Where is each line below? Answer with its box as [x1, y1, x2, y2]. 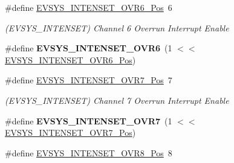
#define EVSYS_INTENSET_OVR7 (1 [5, 114, 172, 127]
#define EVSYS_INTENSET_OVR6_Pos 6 [5, 1, 172, 13]
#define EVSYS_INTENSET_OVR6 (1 [5, 42, 172, 54]
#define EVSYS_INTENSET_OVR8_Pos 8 [5, 146, 172, 159]
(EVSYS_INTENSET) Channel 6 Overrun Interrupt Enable [5, 21, 229, 34]
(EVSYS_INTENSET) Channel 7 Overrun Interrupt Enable [5, 94, 229, 106]
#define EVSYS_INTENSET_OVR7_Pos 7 [5, 74, 172, 86]
